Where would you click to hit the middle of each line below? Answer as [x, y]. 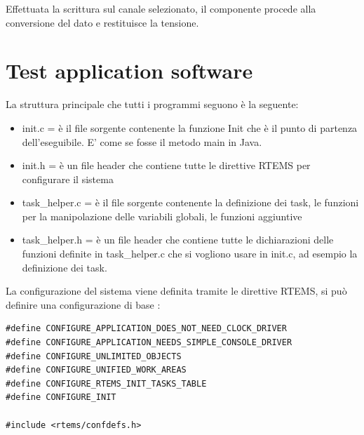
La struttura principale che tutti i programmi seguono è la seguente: [152, 104]
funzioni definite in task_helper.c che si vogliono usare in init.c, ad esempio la [190, 254]
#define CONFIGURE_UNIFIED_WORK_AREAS [96, 370]
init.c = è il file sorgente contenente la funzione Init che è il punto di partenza [190, 127]
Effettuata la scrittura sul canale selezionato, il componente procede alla [161, 8]
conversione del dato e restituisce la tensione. [102, 22]
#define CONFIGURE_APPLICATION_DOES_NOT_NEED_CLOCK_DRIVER [146, 329]
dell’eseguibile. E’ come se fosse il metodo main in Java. [142, 141]
